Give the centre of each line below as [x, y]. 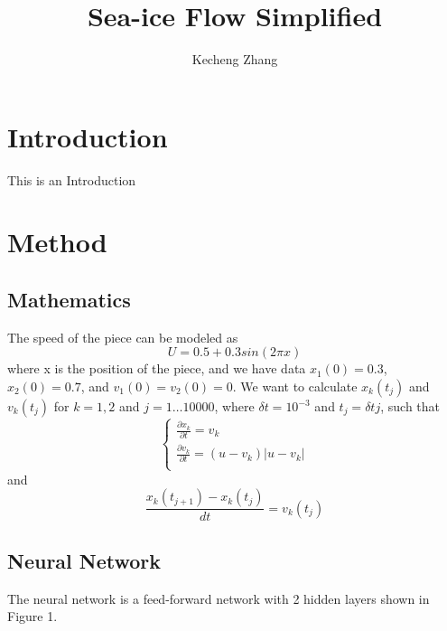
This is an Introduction [72, 179]
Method [57, 242]
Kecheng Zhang [235, 59]
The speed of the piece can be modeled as [123, 337]
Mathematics [69, 300]
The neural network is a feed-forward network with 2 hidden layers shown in [219, 598]
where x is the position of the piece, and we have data [157, 368]
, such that [410, 406]
